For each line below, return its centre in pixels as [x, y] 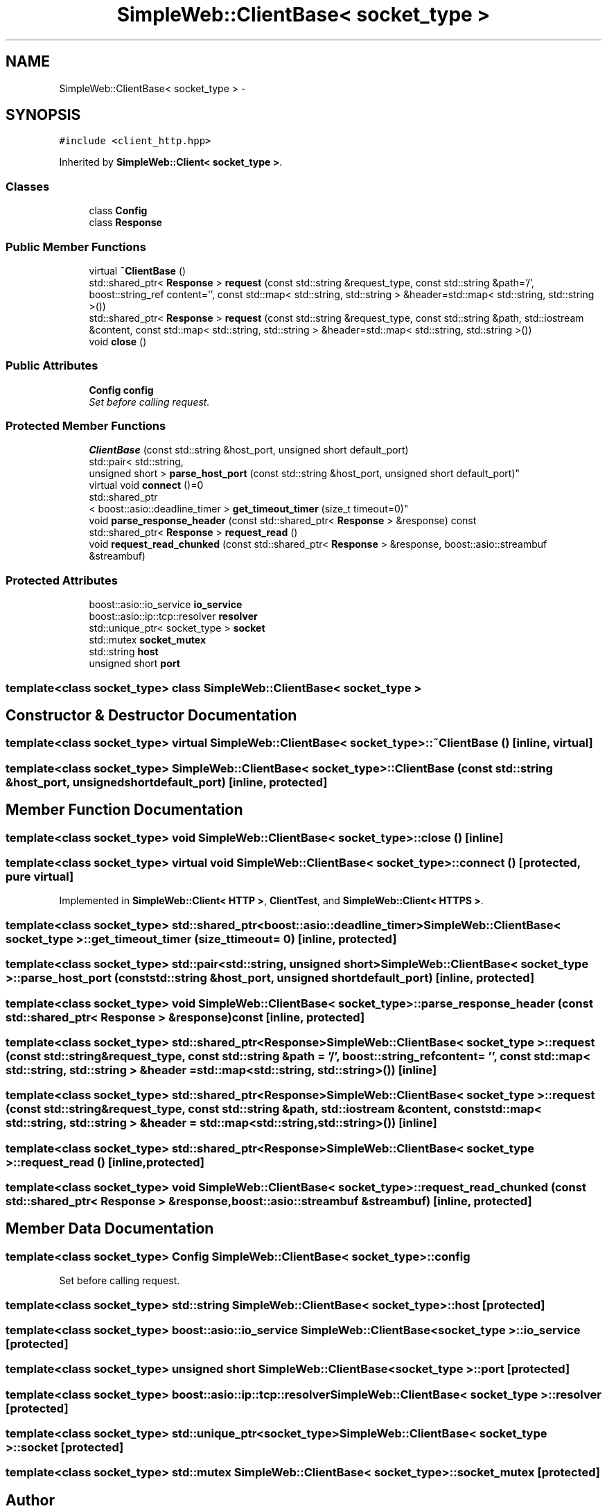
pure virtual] [40, 877]
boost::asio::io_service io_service [166, 605]
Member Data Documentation [110, 1229]
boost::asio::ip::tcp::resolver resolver [173, 616]
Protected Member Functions [86, 426]
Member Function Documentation [124, 810]
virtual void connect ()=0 [146, 485]
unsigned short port [134, 664]
